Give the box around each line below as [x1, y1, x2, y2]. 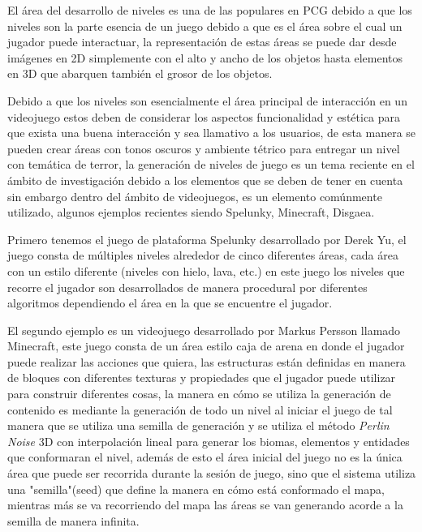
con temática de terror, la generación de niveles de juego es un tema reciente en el [7, 156, 415, 173]
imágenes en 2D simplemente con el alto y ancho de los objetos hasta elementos [7, 49, 403, 66]
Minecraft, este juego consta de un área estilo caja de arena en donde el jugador [7, 337, 405, 354]
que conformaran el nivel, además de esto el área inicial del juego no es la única [7, 448, 403, 466]
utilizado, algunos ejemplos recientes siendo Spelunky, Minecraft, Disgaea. [7, 204, 375, 221]
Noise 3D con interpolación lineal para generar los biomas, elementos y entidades [7, 432, 410, 449]
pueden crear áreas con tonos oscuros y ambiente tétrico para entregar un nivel [7, 139, 400, 157]
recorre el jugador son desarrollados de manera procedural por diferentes [7, 278, 368, 295]
